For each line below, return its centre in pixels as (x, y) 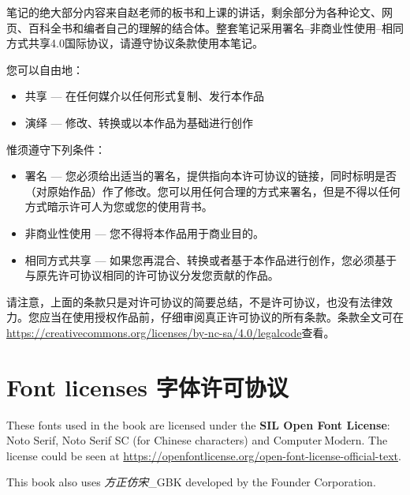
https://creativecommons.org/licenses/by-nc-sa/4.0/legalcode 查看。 (171, 332)
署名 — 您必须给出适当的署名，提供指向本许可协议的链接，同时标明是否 (211, 176)
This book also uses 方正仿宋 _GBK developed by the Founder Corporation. (191, 482)
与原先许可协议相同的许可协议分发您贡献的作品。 (152, 275)
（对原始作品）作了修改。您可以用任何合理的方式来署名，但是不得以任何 (212, 191)
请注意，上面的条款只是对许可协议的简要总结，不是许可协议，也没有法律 (194, 301)
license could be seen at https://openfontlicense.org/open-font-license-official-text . (204, 455)
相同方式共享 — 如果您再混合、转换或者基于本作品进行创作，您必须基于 (211, 259)
